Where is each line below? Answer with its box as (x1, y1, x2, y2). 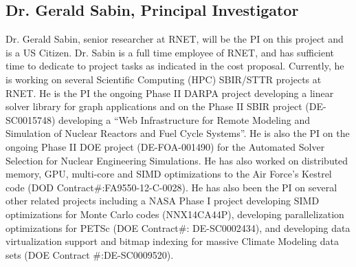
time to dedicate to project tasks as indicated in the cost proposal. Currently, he (5, 58, 344, 73)
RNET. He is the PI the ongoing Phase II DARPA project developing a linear (5, 85, 334, 100)
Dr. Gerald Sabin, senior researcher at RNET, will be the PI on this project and (5, 32, 344, 46)
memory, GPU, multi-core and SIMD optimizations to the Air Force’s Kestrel (5, 167, 332, 181)
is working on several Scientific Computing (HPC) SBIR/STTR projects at (5, 72, 322, 86)
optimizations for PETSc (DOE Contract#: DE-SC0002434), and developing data (5, 220, 351, 235)
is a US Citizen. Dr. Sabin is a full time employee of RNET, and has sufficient (5, 45, 335, 59)
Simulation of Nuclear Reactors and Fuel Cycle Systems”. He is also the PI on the (5, 126, 350, 140)
